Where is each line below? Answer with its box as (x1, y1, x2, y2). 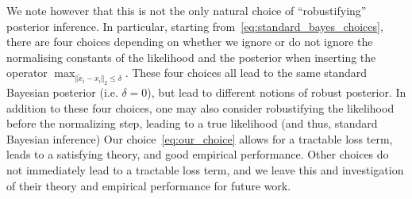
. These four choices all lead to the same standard (125, 64, 368, 81)
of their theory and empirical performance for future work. (6, 177, 291, 193)
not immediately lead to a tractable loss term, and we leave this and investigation (6, 162, 404, 178)
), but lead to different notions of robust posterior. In (147, 84, 406, 101)
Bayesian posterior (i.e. (6, 84, 118, 101)
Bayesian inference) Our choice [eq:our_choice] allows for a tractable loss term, (6, 130, 393, 147)
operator (6, 64, 48, 81)
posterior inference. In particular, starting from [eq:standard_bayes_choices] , (6, 17, 383, 34)
